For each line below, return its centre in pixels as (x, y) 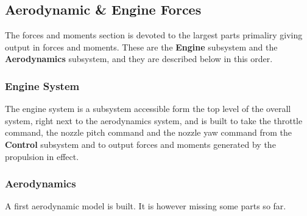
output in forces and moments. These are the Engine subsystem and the (141, 47)
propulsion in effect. (42, 156)
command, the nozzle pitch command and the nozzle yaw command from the (148, 132)
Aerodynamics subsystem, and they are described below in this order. (139, 59)
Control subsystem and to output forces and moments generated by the (140, 144)
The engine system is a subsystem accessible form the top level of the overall (148, 109)
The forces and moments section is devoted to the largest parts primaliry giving (154, 35)
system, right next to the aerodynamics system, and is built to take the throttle (154, 120)
